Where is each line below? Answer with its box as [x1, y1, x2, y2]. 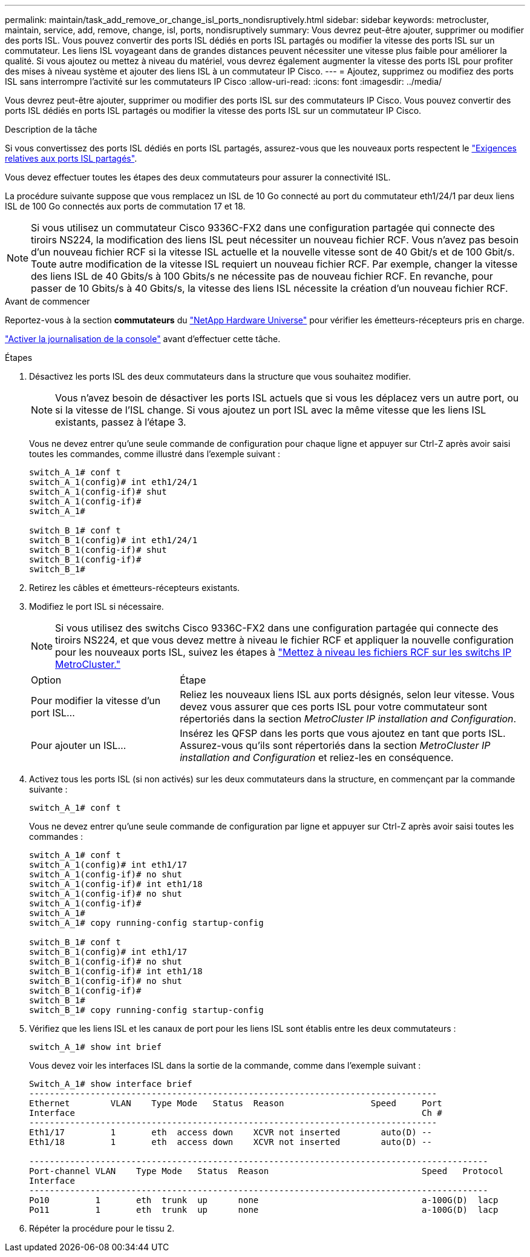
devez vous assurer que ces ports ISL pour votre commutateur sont [180, 701, 488, 713]
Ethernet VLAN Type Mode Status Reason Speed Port [29, 1098, 442, 1108]
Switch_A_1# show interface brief [29, 1079, 192, 1089]
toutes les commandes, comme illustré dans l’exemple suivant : [29, 449, 281, 459]
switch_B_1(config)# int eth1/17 [29, 947, 188, 957]
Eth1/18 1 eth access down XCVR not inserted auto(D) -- [29, 1137, 432, 1147]
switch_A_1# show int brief [29, 1042, 162, 1052]
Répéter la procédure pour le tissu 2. [29, 1223, 175, 1233]
